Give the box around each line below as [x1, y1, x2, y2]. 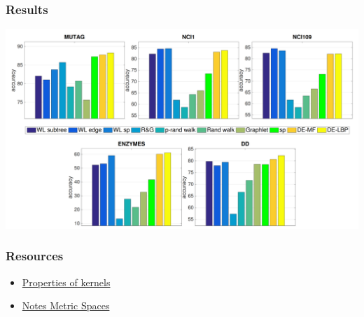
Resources [6, 247, 64, 265]
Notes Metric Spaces [22, 298, 110, 313]
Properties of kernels [22, 274, 111, 289]
